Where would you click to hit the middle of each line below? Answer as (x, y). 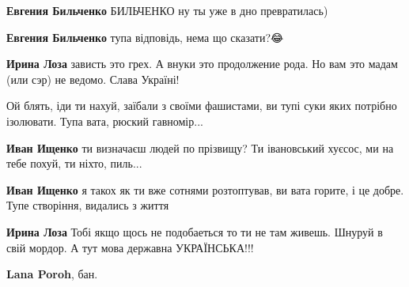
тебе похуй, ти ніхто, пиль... (74, 163)
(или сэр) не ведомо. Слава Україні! (93, 79)
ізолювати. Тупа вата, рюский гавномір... (105, 121)
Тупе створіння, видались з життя (88, 205)
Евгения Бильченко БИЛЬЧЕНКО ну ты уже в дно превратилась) (167, 10)
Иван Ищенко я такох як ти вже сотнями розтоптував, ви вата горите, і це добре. (205, 189)
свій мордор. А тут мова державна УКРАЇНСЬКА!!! (130, 247)
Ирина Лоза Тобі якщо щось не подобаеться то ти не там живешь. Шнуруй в (195, 231)
